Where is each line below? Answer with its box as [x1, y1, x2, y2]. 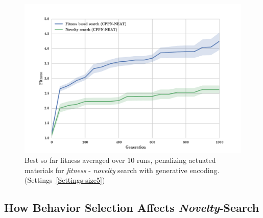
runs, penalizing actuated [136, 155, 216, 165]
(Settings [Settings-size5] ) [25, 175, 105, 185]
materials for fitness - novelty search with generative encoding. [25, 164, 220, 175]
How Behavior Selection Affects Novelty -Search [4, 200, 259, 215]
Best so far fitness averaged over [25, 155, 125, 165]
